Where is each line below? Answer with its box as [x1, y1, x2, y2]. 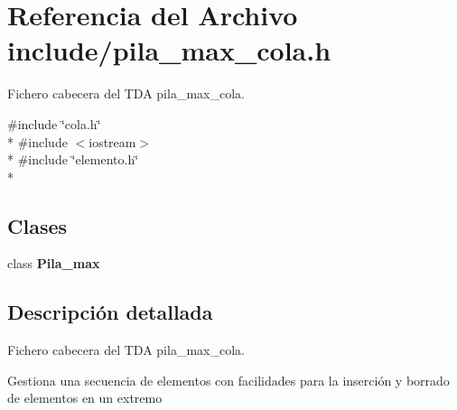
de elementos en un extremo [7, 388, 163, 407]
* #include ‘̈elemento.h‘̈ [7, 150, 139, 169]
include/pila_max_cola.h [7, 32, 331, 69]
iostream [89, 132, 136, 151]
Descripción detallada [7, 298, 213, 326]
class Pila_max [7, 254, 100, 273]
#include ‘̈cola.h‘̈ [7, 114, 101, 133]
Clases [7, 211, 68, 239]
